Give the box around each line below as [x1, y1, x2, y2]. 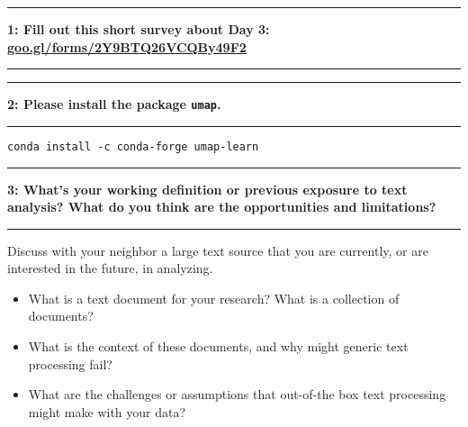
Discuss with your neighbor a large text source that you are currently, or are [7, 241, 428, 259]
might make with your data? [28, 402, 186, 421]
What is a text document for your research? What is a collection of [28, 288, 400, 307]
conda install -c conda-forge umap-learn [7, 140, 259, 153]
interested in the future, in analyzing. [7, 259, 213, 277]
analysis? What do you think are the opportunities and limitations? [7, 197, 436, 216]
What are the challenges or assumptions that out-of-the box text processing [28, 385, 446, 404]
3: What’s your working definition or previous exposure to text [7, 179, 408, 198]
